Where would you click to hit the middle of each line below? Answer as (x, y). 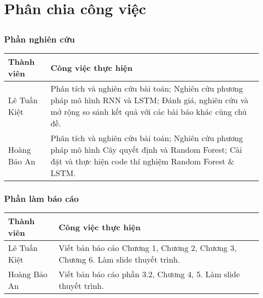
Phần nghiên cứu (39, 39)
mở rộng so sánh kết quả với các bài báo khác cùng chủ (149, 112)
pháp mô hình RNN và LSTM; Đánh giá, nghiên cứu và (149, 100)
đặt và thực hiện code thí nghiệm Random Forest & (143, 161)
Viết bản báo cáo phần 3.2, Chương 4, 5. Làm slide (149, 274)
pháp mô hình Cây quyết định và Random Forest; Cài (146, 150)
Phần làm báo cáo (41, 198)
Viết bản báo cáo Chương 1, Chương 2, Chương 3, (148, 248)
